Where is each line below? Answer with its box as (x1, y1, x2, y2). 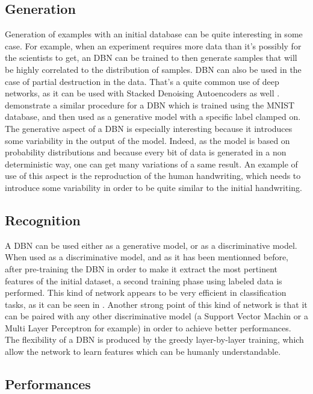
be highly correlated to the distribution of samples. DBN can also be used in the (5, 63, 302, 75)
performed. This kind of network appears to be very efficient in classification (5, 286, 287, 299)
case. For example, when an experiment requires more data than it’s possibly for (5, 39, 302, 52)
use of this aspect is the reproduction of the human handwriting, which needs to (5, 169, 301, 182)
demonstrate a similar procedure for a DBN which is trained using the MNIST (5, 98, 295, 111)
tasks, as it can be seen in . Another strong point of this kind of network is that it (5, 298, 308, 310)
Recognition (5, 210, 81, 229)
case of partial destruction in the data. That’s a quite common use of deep (5, 75, 279, 87)
